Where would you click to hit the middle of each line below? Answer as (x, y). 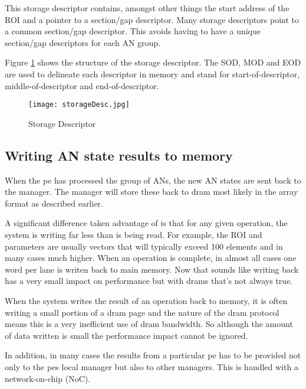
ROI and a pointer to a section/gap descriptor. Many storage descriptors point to (152, 19)
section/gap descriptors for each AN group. (83, 42)
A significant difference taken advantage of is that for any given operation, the (146, 223)
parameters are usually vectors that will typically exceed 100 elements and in (144, 246)
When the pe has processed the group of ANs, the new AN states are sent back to (153, 180)
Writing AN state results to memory (119, 155)
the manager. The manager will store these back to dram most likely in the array (152, 192)
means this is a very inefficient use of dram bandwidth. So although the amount (149, 324)
